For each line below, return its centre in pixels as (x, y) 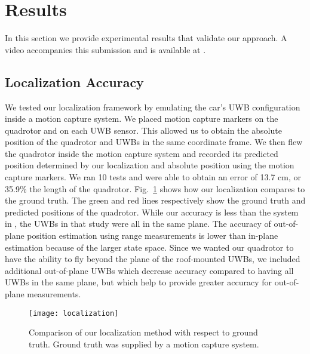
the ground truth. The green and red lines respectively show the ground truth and (155, 200)
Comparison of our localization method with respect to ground (143, 332)
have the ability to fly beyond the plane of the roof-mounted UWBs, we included (153, 259)
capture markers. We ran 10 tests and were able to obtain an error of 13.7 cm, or (153, 177)
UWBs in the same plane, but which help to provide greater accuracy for (138, 282)
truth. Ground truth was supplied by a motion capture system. (144, 344)
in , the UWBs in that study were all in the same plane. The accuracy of (138, 224)
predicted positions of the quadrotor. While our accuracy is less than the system (152, 212)
